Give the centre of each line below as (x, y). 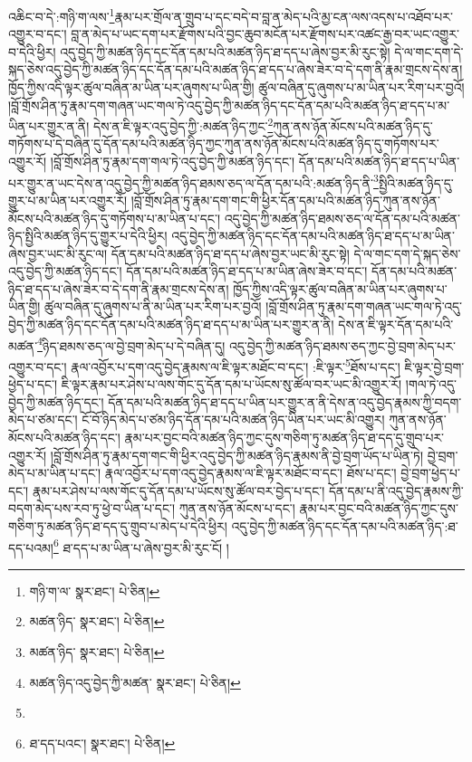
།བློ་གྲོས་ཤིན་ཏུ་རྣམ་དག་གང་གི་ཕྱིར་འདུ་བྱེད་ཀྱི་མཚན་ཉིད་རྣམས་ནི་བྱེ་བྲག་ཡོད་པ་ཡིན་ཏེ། (237, 455)
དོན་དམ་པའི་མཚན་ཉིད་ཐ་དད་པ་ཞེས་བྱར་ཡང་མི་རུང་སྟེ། (230, 253)
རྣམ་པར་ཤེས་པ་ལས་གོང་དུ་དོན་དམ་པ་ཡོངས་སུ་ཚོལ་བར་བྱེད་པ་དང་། (178, 490)
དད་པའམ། (31, 547)
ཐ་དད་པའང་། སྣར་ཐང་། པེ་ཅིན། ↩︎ (102, 743)
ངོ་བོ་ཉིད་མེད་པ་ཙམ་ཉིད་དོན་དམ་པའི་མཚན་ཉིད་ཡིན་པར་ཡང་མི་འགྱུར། (233, 419)
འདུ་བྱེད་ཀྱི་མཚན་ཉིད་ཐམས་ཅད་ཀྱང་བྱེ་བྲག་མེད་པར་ (342, 345)
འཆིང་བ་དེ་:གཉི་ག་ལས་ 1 (62, 15)
